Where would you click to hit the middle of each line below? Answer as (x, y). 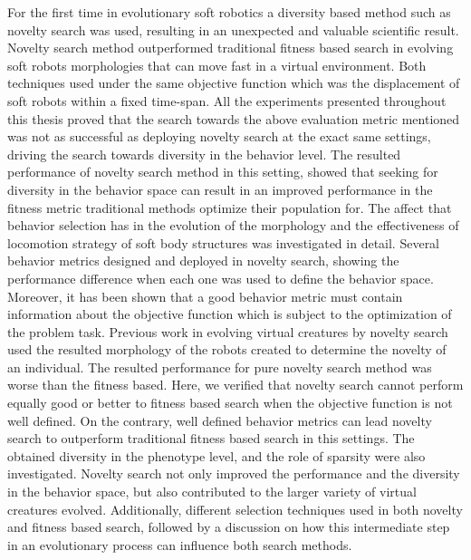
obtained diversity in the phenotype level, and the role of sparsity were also (216, 455)
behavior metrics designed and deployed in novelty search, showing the (203, 261)
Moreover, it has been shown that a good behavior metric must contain (205, 296)
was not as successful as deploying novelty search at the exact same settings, (219, 136)
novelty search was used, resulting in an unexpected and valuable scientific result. (233, 29)
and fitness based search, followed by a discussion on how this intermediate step (229, 527)
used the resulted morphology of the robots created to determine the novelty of (227, 349)
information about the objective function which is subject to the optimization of (230, 314)
